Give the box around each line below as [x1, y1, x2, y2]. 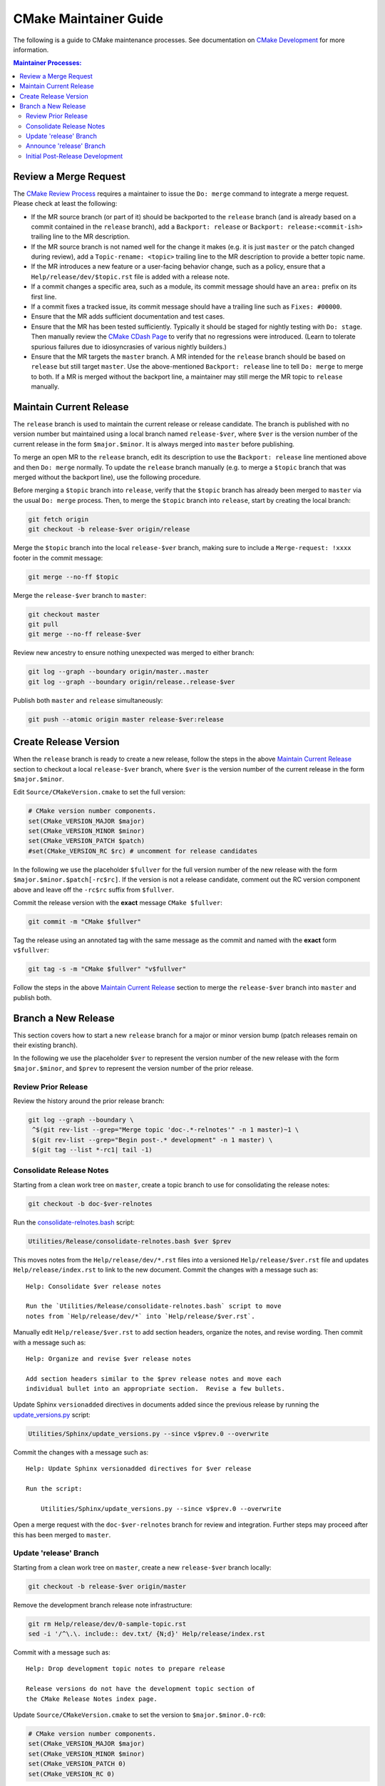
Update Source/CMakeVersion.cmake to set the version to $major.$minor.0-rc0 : [13, 1710, 266, 1719]
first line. [31, 292, 57, 301]
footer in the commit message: [13, 554, 103, 562]
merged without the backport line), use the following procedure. [13, 473, 201, 482]
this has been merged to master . [13, 1530, 111, 1539]
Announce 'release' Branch [26, 141, 106, 150]
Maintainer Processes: [13, 59, 82, 67]
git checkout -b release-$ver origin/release [28, 525, 190, 534]
